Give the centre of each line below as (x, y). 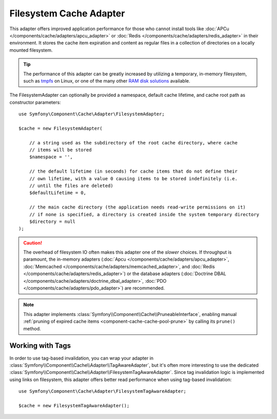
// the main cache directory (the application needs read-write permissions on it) (137, 207)
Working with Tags (40, 346)
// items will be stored (60, 150)
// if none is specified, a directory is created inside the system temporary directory (144, 214)
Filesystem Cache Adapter (67, 13)
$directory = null (52, 221)
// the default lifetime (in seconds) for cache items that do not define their (133, 171)
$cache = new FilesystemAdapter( (61, 128)
